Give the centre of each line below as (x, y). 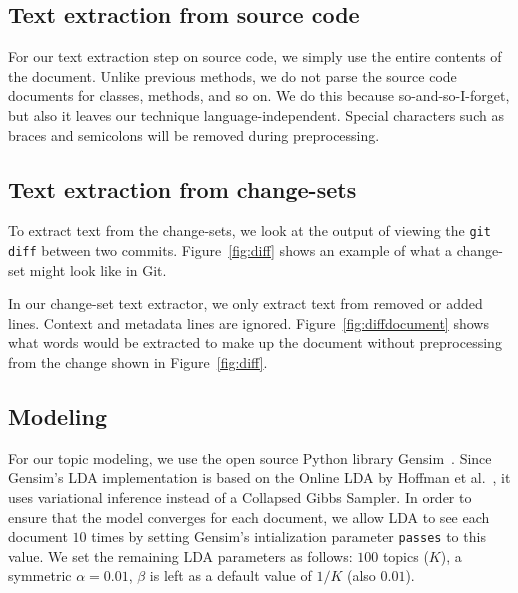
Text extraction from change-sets (182, 188)
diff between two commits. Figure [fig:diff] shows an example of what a (230, 250)
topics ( (405, 555)
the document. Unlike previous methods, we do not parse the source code (232, 75)
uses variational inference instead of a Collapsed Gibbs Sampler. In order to (240, 497)
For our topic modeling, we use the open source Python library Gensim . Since (250, 457)
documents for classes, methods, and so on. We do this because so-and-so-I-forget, (259, 95)
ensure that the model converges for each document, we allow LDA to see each (249, 516)
